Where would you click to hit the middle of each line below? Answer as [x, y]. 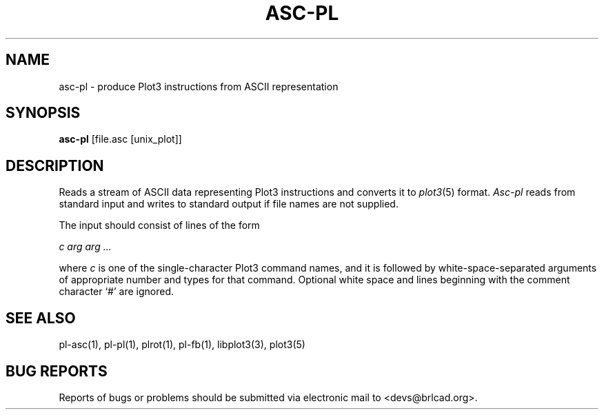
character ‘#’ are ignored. [117, 292]
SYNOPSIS [43, 113]
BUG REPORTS [57, 371]
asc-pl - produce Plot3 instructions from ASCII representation [199, 86]
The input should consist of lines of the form [159, 225]
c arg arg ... [85, 247]
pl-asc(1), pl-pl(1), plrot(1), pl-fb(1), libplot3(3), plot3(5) [182, 345]
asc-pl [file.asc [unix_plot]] [120, 139]
